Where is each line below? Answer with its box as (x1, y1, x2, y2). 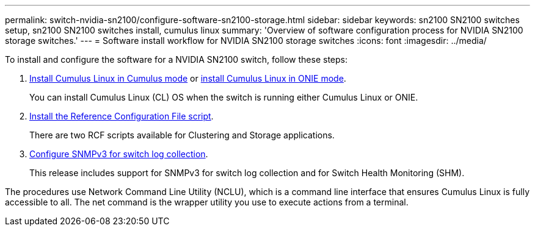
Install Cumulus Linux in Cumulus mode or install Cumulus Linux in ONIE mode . (29, 73, 346, 84)
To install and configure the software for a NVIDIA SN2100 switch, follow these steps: (5, 54, 348, 65)
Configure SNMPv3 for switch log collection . (29, 149, 208, 159)
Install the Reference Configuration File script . (29, 111, 214, 121)
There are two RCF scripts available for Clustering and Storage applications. (29, 130, 335, 140)
